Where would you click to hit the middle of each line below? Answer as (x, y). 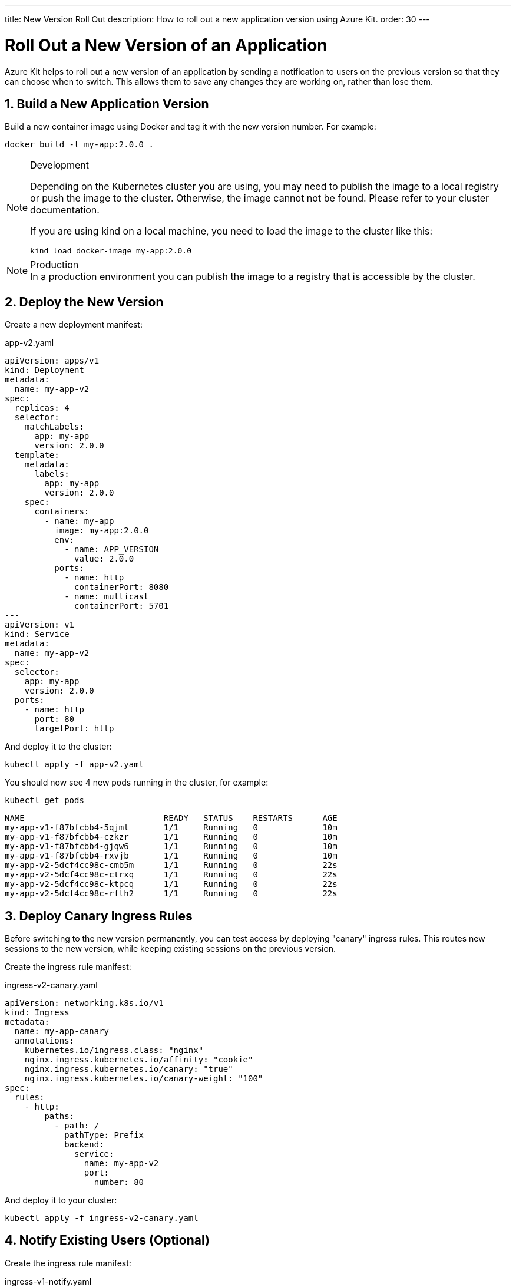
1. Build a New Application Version (107, 104)
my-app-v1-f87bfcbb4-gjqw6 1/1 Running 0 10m (171, 847)
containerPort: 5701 (122, 606)
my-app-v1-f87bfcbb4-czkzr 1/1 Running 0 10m (171, 837)
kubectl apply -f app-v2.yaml (75, 765)
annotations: (44, 1041)
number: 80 (119, 1182)
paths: (59, 1116)
